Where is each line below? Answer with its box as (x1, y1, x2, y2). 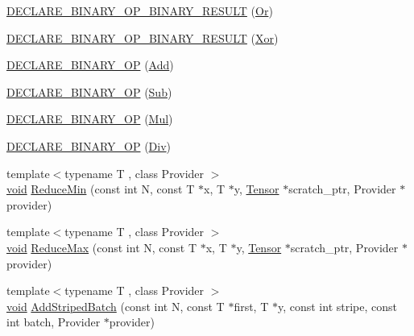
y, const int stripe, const (277, 297, 397, 314)
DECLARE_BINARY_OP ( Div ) (6, 137, 172, 154)
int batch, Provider (6, 313, 101, 330)
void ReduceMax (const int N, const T (6, 239, 197, 255)
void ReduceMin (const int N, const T (6, 180, 195, 197)
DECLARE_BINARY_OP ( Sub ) (6, 83, 172, 100)
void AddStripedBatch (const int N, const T (6, 297, 225, 314)
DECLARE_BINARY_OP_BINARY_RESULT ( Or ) (6, 2, 273, 19)
